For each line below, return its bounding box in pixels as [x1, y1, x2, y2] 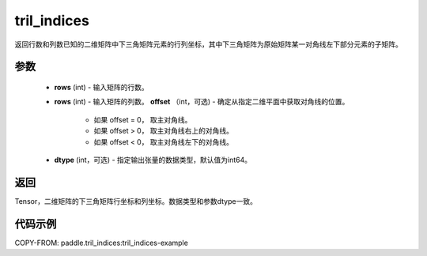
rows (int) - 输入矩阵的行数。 [54, 82, 149, 92]
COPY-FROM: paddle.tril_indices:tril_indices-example [14, 238, 189, 247]
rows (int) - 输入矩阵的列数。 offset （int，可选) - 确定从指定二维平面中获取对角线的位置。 [54, 97, 350, 107]
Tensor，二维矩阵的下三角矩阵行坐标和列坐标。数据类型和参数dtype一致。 [14, 196, 257, 205]
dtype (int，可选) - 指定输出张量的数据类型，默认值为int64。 [54, 155, 252, 164]
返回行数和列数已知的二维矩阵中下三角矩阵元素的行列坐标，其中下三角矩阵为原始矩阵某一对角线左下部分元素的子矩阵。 [14, 40, 402, 49]
